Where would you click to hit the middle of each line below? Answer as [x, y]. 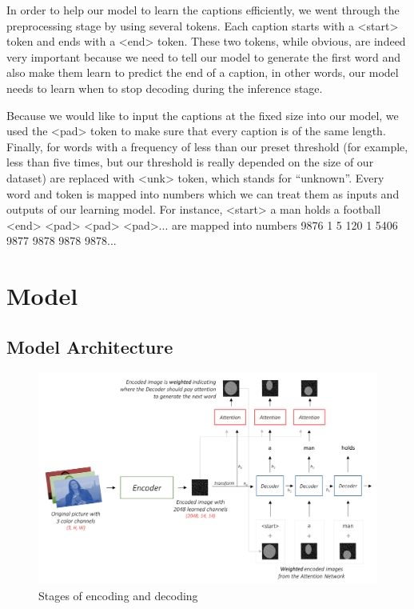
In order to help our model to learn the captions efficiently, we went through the [203, 10]
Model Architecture [90, 346]
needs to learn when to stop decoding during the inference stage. [165, 88]
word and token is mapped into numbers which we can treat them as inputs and [203, 193]
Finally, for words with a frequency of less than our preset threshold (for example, [207, 146]
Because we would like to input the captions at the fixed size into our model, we [203, 115]
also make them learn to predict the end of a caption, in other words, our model [203, 72]
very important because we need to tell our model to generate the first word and [204, 56]
